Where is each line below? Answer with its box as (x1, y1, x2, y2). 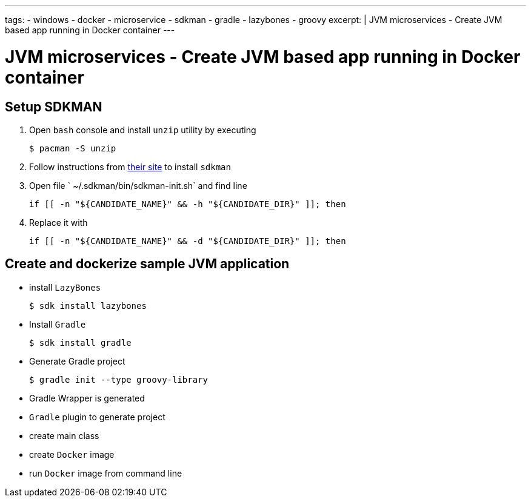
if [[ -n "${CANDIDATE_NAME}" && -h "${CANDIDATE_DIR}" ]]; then (29, 199, 346, 209)
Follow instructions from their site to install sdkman (29, 161, 231, 172)
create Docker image (29, 449, 115, 460)
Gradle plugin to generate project (29, 411, 165, 422)
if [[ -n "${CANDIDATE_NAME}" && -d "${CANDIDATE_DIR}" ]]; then (29, 236, 346, 246)
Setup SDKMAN (5, 99, 102, 114)
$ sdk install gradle (29, 337, 132, 348)
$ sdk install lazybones (29, 300, 147, 311)
